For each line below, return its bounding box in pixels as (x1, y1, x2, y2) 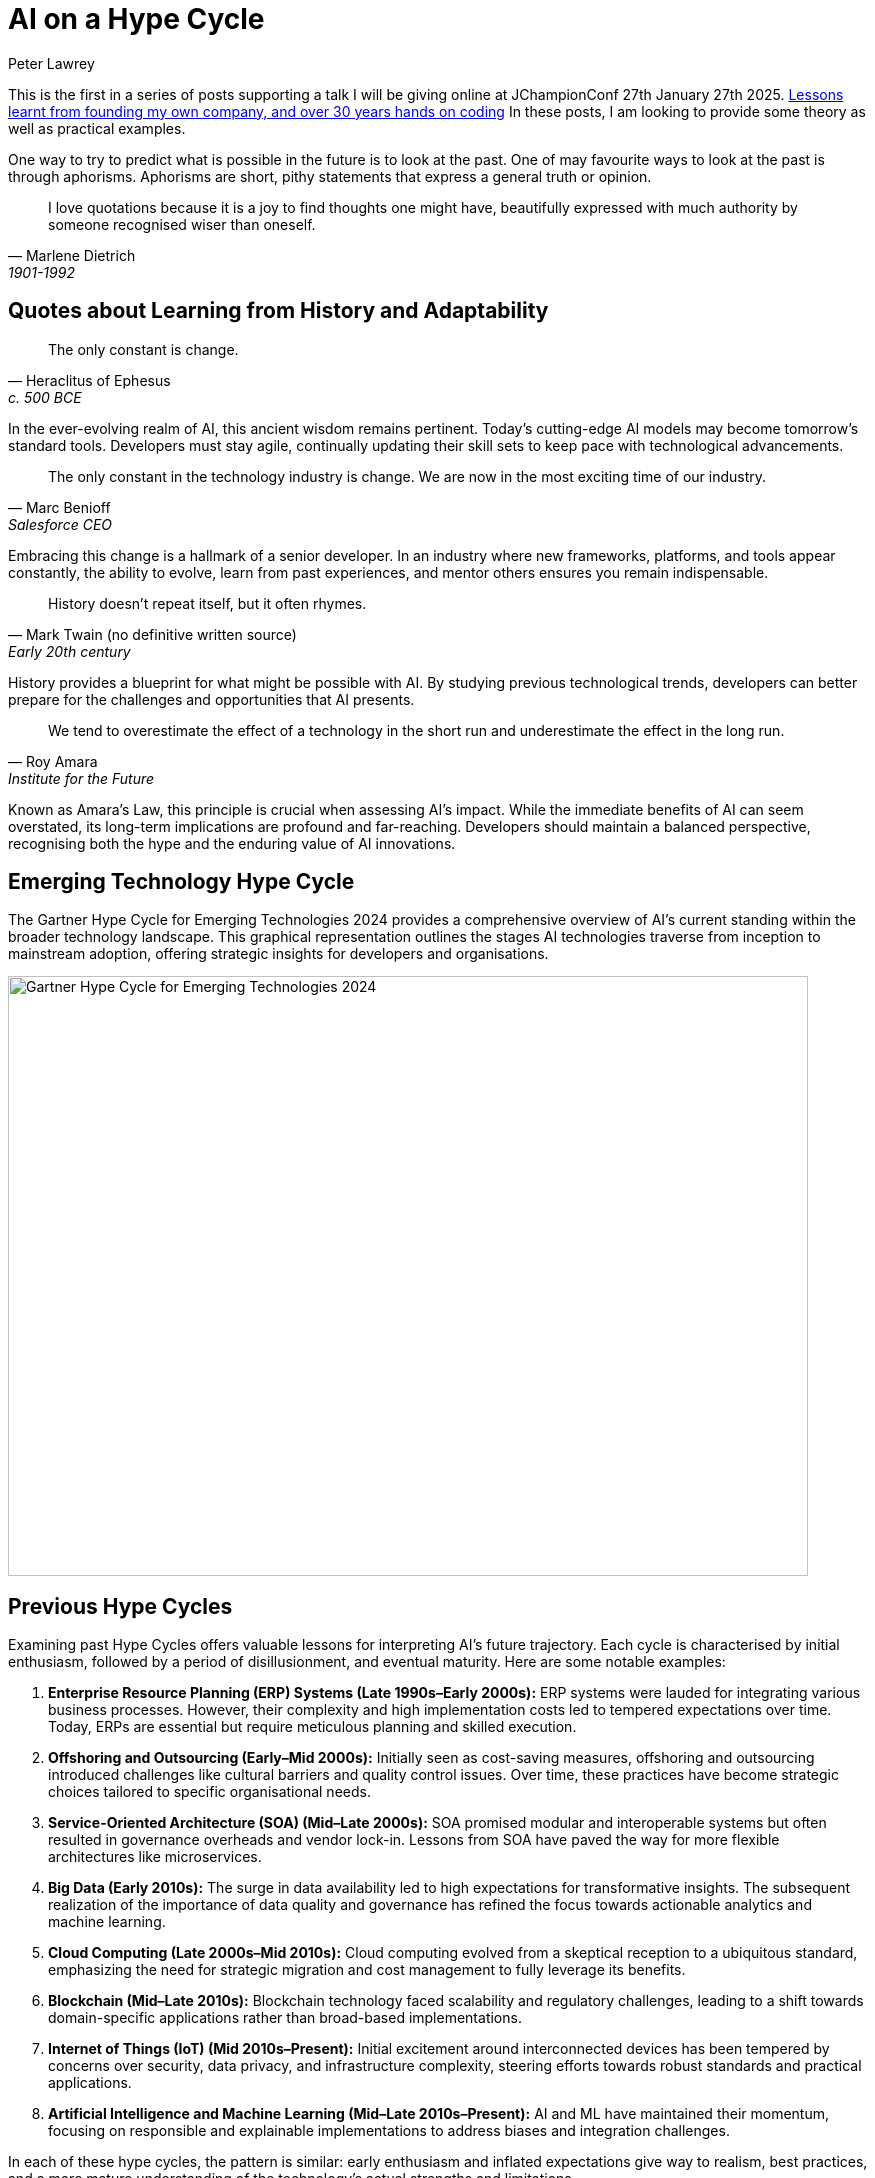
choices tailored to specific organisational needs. (48, 1783, 371, 1801)
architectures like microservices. (48, 1848, 262, 1866)
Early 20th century (8, 642, 131, 660)
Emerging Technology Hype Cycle (8, 869, 355, 895)
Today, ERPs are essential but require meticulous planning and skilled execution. (48, 1718, 577, 1736)
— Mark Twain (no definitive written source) (8, 625, 297, 643)
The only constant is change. (48, 340, 239, 358)
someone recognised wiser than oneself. (48, 215, 316, 233)
